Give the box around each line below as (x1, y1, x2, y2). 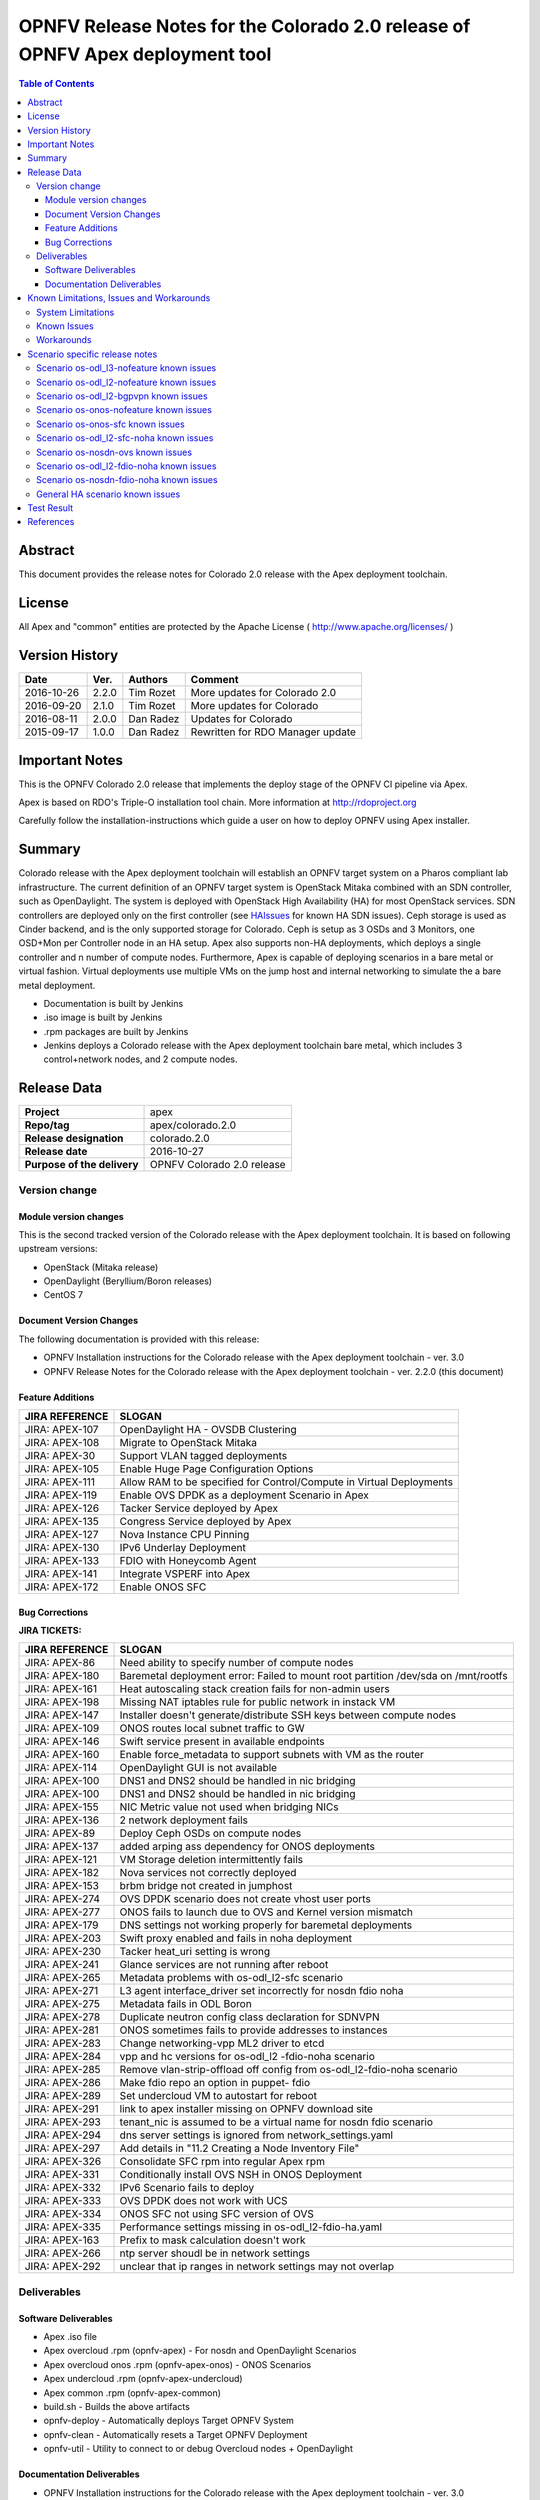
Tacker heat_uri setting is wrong (119, 1945, 271, 1959)
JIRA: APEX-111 (24, 1475, 95, 1489)
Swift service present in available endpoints (119, 1735, 325, 1749)
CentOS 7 (43, 1289, 84, 1301)
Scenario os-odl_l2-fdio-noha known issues (36, 460, 217, 472)
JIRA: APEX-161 (24, 1682, 98, 1696)
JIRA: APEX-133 (24, 1554, 100, 1568)
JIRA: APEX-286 (24, 2076, 102, 2090)
